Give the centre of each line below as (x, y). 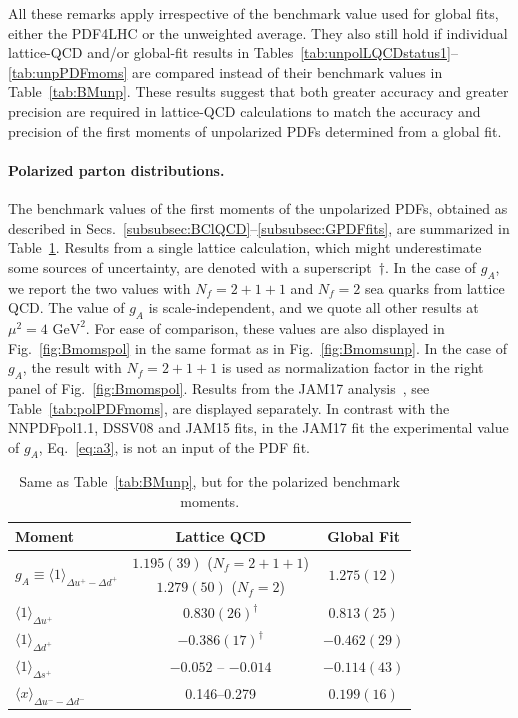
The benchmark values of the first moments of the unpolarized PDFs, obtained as (258, 207)
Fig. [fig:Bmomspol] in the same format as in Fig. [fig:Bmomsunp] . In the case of (258, 347)
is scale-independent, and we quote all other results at (313, 307)
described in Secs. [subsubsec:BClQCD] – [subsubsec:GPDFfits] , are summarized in (259, 227)
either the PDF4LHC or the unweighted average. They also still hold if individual (258, 32)
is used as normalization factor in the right (352, 367)
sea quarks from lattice (435, 287)
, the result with (72, 367)
